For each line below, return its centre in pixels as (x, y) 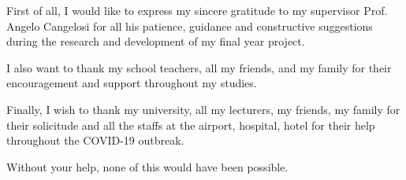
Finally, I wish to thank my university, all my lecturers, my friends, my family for (203, 109)
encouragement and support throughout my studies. (132, 83)
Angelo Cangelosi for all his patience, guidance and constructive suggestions (190, 26)
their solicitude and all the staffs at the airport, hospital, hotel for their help (191, 125)
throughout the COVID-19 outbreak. (95, 140)
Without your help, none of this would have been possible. (147, 166)
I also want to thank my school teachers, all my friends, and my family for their (199, 67)
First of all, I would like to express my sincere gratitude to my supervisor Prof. (197, 10)
